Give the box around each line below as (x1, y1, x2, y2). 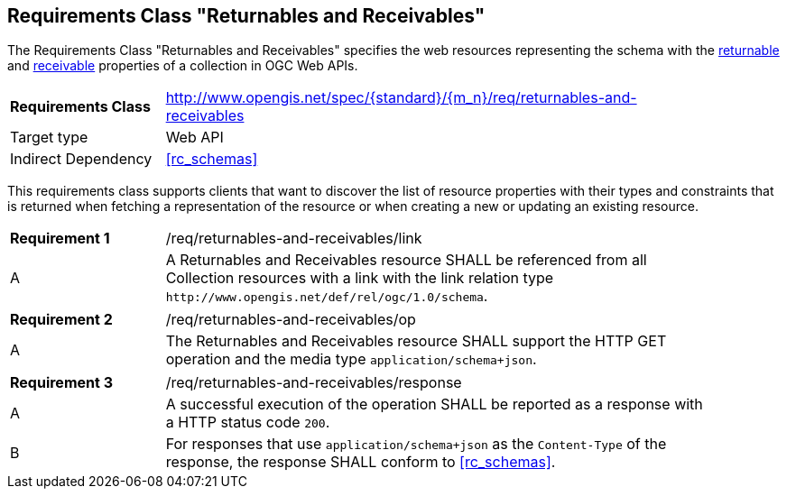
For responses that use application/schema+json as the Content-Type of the (165, 435, 667, 454)
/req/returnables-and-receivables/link (165, 229, 422, 248)
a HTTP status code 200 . (165, 413, 330, 432)
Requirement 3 (10, 373, 113, 392)
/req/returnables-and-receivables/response (165, 373, 462, 392)
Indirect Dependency (10, 150, 153, 169)
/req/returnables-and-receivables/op (165, 310, 416, 329)
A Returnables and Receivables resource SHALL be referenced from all (165, 251, 647, 270)
